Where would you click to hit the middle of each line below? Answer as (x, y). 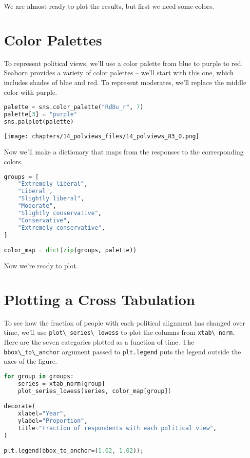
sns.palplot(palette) (39, 121)
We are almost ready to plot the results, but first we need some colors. (109, 6)
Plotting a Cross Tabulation (100, 299)
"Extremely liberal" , (53, 184)
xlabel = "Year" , (42, 413)
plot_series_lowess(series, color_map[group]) (95, 391)
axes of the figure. (31, 361)
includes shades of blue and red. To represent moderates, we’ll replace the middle (125, 82)
